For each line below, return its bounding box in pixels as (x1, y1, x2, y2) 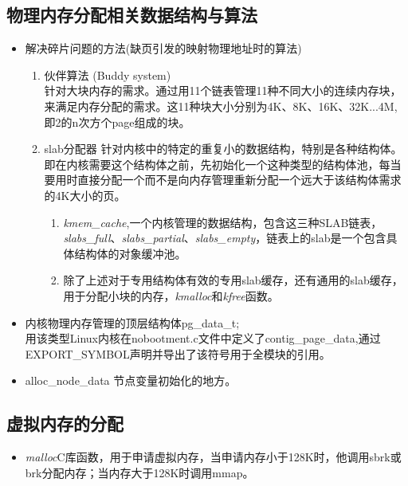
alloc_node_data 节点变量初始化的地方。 (25, 372, 237, 389)
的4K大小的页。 (44, 186, 126, 203)
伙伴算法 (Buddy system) (44, 66, 171, 83)
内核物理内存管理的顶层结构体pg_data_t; (25, 314, 240, 331)
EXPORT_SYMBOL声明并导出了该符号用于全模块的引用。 (25, 345, 331, 362)
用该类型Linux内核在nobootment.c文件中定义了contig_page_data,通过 (25, 330, 381, 347)
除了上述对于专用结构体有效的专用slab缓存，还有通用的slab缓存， (63, 272, 403, 288)
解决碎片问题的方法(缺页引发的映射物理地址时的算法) (25, 40, 302, 57)
